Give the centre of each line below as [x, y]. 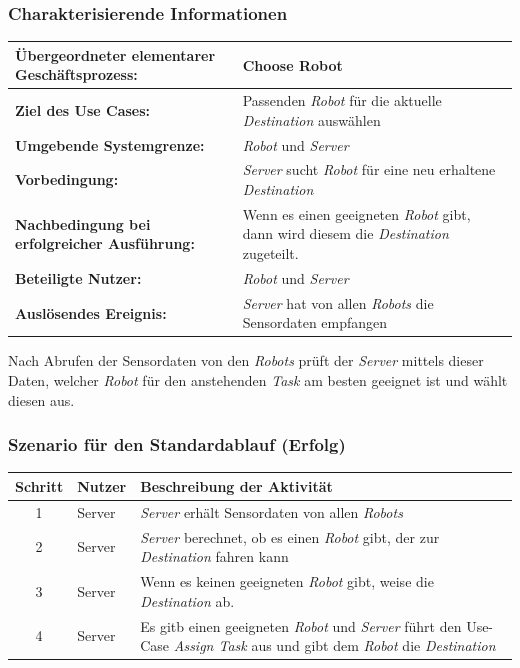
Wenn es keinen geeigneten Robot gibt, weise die [287, 581]
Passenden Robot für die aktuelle [342, 100]
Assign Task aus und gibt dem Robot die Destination [334, 645]
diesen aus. [41, 399]
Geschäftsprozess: [76, 74]
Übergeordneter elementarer [115, 54]
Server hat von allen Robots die [338, 302]
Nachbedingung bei [83, 223]
